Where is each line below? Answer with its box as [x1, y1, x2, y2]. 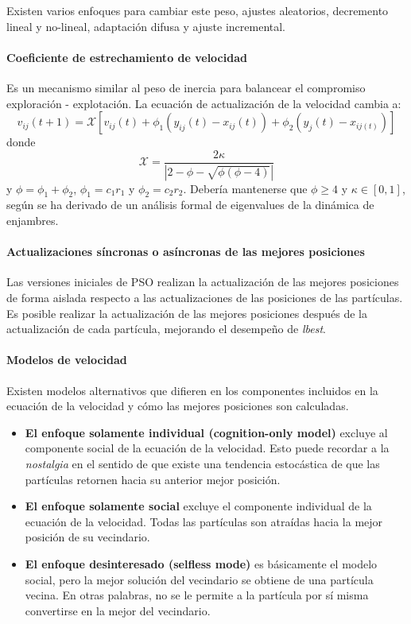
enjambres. [6, 212, 59, 229]
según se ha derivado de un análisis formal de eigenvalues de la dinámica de [6, 196, 374, 213]
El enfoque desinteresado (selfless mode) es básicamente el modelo [25, 555, 378, 572]
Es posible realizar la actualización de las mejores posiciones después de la [6, 304, 367, 321]
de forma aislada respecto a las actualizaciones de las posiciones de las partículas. [6, 289, 403, 306]
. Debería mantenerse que [183, 180, 308, 196]
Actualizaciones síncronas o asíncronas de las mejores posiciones [6, 243, 365, 260]
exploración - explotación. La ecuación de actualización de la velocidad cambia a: [6, 95, 401, 111]
